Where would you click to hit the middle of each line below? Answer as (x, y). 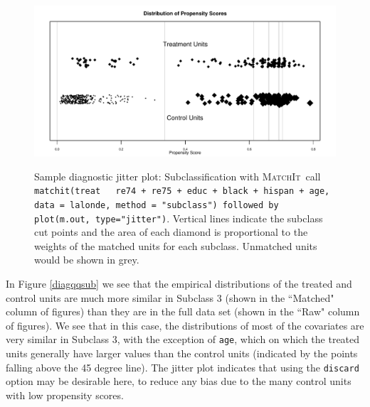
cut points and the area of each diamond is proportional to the (171, 232)
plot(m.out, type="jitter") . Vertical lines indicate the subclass (179, 218)
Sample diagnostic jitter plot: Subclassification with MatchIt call (178, 176)
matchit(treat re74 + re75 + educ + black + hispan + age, (182, 191)
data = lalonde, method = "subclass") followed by (157, 205)
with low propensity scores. (65, 395)
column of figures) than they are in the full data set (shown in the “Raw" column (183, 311)
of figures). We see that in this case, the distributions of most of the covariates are (185, 325)
